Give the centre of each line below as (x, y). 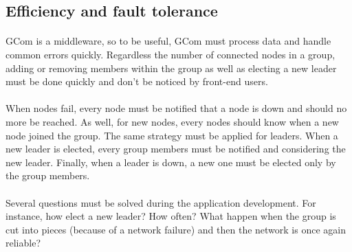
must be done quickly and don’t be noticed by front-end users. (137, 81)
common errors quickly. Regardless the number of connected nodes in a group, (170, 54)
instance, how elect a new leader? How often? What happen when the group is (171, 216)
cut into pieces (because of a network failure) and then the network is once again (176, 229)
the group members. (48, 175)
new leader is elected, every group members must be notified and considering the (176, 149)
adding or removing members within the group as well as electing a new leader (171, 68)
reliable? (23, 243)
